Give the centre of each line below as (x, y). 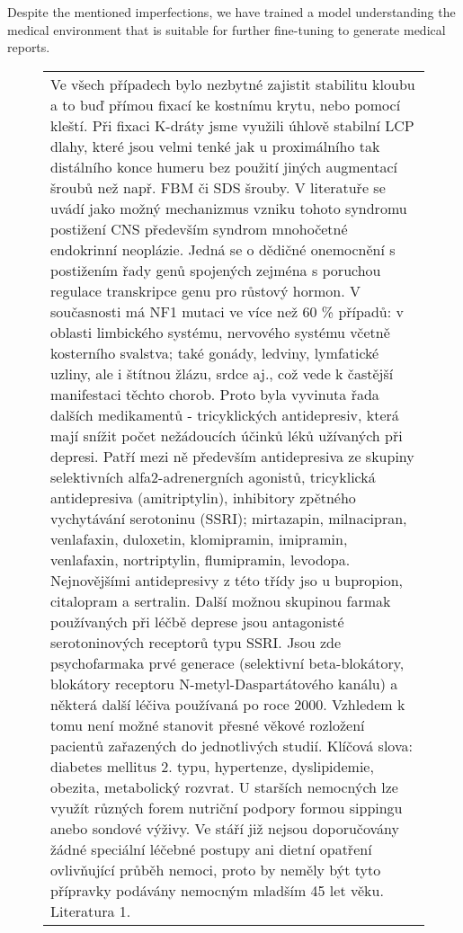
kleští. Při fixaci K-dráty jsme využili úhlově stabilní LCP (232, 125)
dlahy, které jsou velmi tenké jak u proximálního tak (215, 146)
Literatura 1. (91, 911)
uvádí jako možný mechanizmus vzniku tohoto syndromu (229, 208)
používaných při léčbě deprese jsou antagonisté (197, 621)
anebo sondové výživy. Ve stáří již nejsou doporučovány (225, 828)
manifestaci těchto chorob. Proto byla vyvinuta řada (215, 394)
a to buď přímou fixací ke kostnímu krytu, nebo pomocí (226, 104)
